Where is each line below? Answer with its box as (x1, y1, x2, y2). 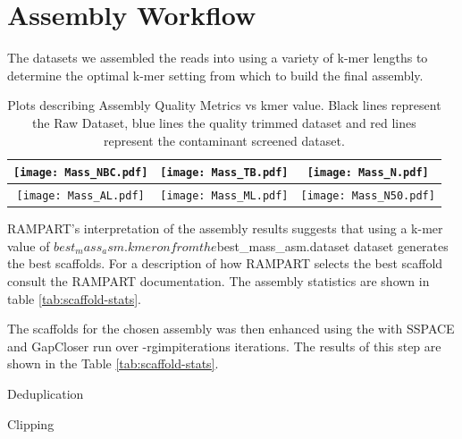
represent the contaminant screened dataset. (104, 131, 345, 149)
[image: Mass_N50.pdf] (300, 190, 435, 202)
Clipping (7, 414, 55, 433)
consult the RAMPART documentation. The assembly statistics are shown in (7, 271, 430, 290)
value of (7, 236, 50, 255)
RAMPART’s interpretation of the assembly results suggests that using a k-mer (7, 219, 443, 238)
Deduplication (7, 384, 84, 402)
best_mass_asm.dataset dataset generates (216, 236, 449, 255)
